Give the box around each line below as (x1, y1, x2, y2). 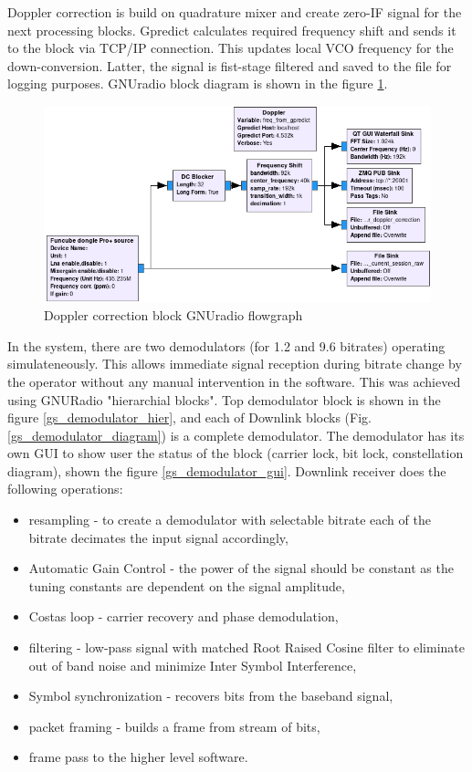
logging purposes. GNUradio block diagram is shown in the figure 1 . (7, 74, 388, 93)
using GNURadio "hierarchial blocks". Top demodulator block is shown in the (7, 390, 441, 409)
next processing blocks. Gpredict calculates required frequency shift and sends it (7, 20, 456, 39)
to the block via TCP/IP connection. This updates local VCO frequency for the (7, 38, 454, 57)
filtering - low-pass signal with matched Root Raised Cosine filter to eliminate (28, 638, 465, 657)
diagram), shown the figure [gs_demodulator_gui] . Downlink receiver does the (7, 461, 446, 480)
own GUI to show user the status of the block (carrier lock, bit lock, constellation (7, 443, 464, 463)
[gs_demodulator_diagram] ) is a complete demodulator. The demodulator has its (7, 425, 465, 444)
